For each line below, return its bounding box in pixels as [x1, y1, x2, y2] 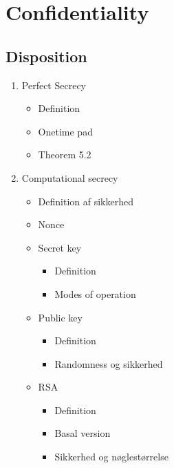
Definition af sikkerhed [38, 194, 133, 208]
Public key [38, 310, 83, 324]
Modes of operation [54, 286, 136, 301]
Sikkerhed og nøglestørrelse [54, 449, 168, 464]
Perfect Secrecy [21, 77, 86, 92]
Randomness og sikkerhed [54, 356, 163, 371]
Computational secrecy [21, 170, 118, 185]
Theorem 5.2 [38, 147, 91, 162]
